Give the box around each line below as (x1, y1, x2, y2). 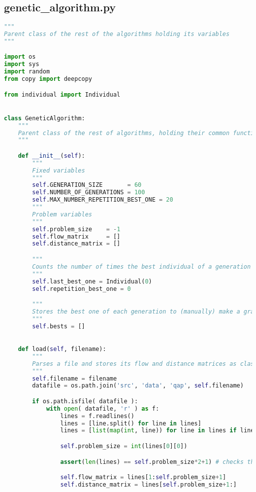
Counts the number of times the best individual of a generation (32, 263, 251, 270)
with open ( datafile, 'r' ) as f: (46, 405, 160, 412)
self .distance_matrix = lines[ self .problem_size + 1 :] (60, 481, 237, 488)
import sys (4, 61, 39, 68)
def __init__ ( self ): (18, 152, 85, 159)
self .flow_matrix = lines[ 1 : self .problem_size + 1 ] (60, 474, 226, 481)
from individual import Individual (4, 91, 121, 98)
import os (4, 53, 36, 61)
